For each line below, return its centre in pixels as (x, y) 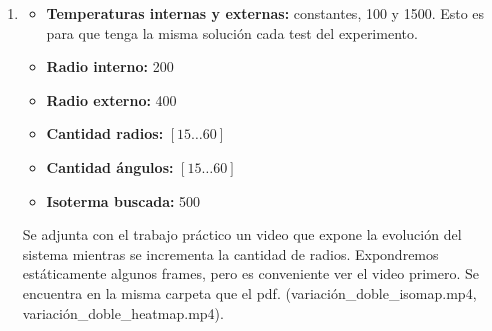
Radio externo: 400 (111, 99)
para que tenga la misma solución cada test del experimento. (232, 32)
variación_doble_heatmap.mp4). (123, 312)
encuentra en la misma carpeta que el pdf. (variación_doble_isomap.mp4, (249, 292)
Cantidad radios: (105, 133)
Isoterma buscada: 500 (123, 200)
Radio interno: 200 (110, 66)
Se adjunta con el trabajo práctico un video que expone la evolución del (242, 234)
